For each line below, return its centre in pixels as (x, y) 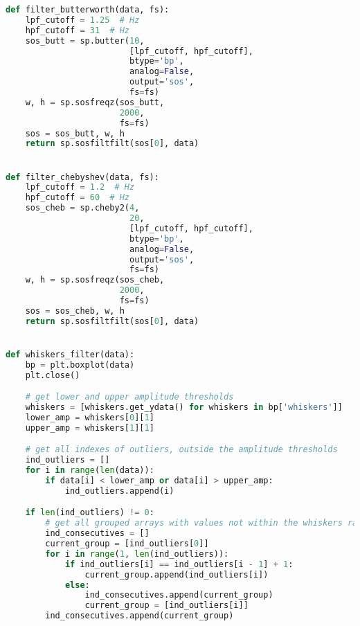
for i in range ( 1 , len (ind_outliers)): (137, 554)
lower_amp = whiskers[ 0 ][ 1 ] (90, 418)
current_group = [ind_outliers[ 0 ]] (127, 544)
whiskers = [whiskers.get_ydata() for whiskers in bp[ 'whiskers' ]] (184, 408)
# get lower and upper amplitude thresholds (129, 397)
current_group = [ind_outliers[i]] (166, 606)
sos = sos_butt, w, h (75, 133)
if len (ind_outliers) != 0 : (90, 513)
